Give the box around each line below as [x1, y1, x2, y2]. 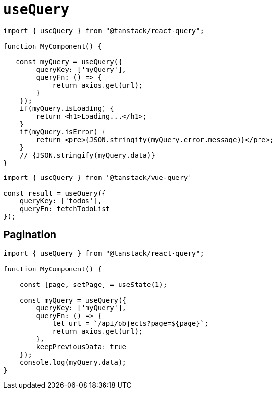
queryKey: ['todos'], [19, 196, 102, 205]
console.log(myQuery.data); [19, 358, 126, 366]
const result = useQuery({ [3, 189, 106, 197]
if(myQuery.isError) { [19, 127, 106, 136]
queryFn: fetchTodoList [19, 204, 110, 213]
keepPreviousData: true [36, 342, 126, 351]
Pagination [3, 229, 57, 241]
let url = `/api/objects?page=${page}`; [52, 319, 208, 327]
